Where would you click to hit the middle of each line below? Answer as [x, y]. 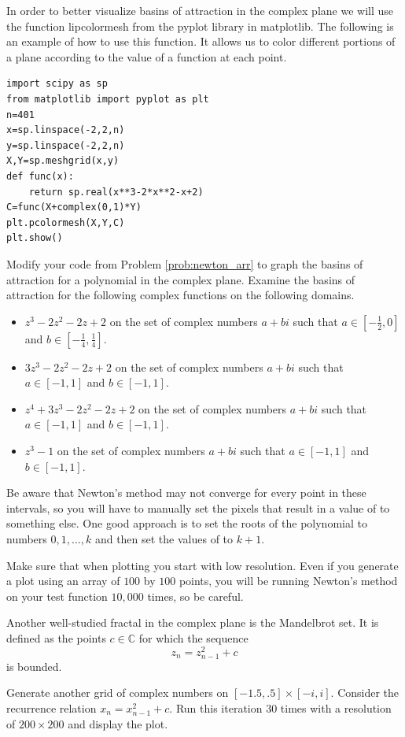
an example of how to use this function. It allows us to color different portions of [201, 41]
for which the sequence [193, 638]
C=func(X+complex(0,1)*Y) [74, 207]
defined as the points [56, 638]
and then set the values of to [164, 539]
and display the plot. [118, 723]
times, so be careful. [195, 596]
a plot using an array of [63, 581]
